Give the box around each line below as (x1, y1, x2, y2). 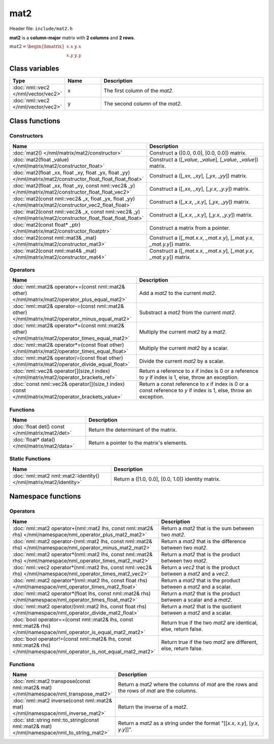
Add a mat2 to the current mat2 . (139, 290, 217, 297)
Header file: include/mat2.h (9, 25, 73, 32)
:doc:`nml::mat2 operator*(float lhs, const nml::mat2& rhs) (12, 590, 151, 597)
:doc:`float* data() (12, 436, 55, 443)
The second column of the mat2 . (104, 100, 182, 107)
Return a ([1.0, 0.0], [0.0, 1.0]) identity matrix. (114, 475, 221, 483)
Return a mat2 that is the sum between (161, 524, 254, 531)
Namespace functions (9, 492, 81, 501)
